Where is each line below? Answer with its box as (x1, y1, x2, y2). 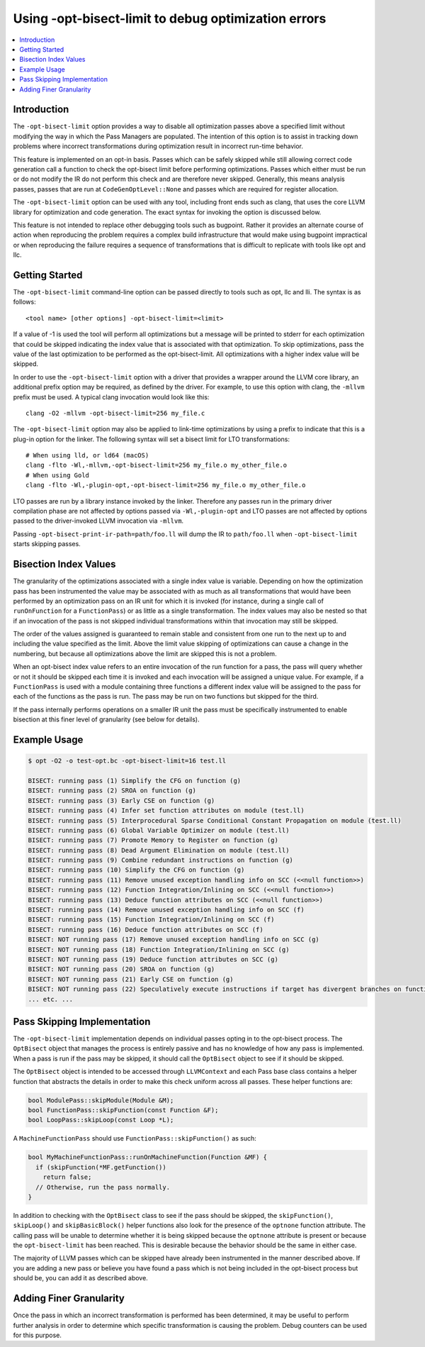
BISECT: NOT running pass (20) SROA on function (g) (28, 965, 215, 973)
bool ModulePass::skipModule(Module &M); (28, 1096, 174, 1104)
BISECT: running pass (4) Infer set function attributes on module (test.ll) (28, 806, 305, 815)
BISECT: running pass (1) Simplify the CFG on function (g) (28, 777, 242, 785)
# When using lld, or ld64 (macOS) (25, 451, 149, 460)
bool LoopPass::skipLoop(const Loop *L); (28, 1116, 174, 1124)
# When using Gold (25, 471, 90, 479)
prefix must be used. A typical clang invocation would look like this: (13, 392, 210, 401)
